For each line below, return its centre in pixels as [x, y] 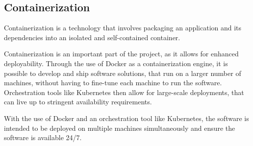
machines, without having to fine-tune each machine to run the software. [113, 83]
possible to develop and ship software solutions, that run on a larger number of [123, 73]
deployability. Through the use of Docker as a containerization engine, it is [116, 63]
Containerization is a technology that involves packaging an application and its [123, 28]
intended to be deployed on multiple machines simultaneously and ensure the [120, 128]
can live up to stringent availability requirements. [78, 102]
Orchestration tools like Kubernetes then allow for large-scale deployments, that [124, 92]
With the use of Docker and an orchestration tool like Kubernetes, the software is [126, 118]
